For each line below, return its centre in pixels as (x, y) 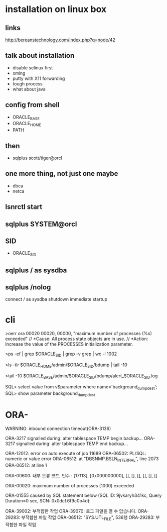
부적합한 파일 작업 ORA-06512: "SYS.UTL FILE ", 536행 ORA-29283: (88, 518)
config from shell (32, 105)
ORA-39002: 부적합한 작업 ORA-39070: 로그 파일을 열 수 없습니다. (71, 511)
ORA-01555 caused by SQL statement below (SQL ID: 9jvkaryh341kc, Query (83, 495)
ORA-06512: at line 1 (26, 465)
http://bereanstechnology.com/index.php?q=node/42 (60, 40)
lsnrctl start (24, 207)
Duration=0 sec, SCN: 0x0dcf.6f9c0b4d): (48, 501)
